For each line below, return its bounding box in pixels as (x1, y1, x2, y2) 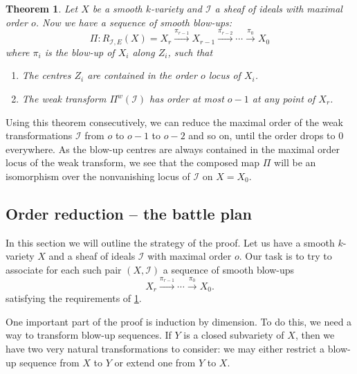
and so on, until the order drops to (188, 128, 336, 143)
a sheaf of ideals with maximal (214, 1, 342, 15)
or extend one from (114, 355, 196, 369)
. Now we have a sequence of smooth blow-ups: (35, 15, 232, 29)
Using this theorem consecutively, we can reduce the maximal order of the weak (6, 114, 343, 129)
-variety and (151, 1, 202, 15)
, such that (167, 44, 213, 59)
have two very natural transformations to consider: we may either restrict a (6, 341, 325, 356)
